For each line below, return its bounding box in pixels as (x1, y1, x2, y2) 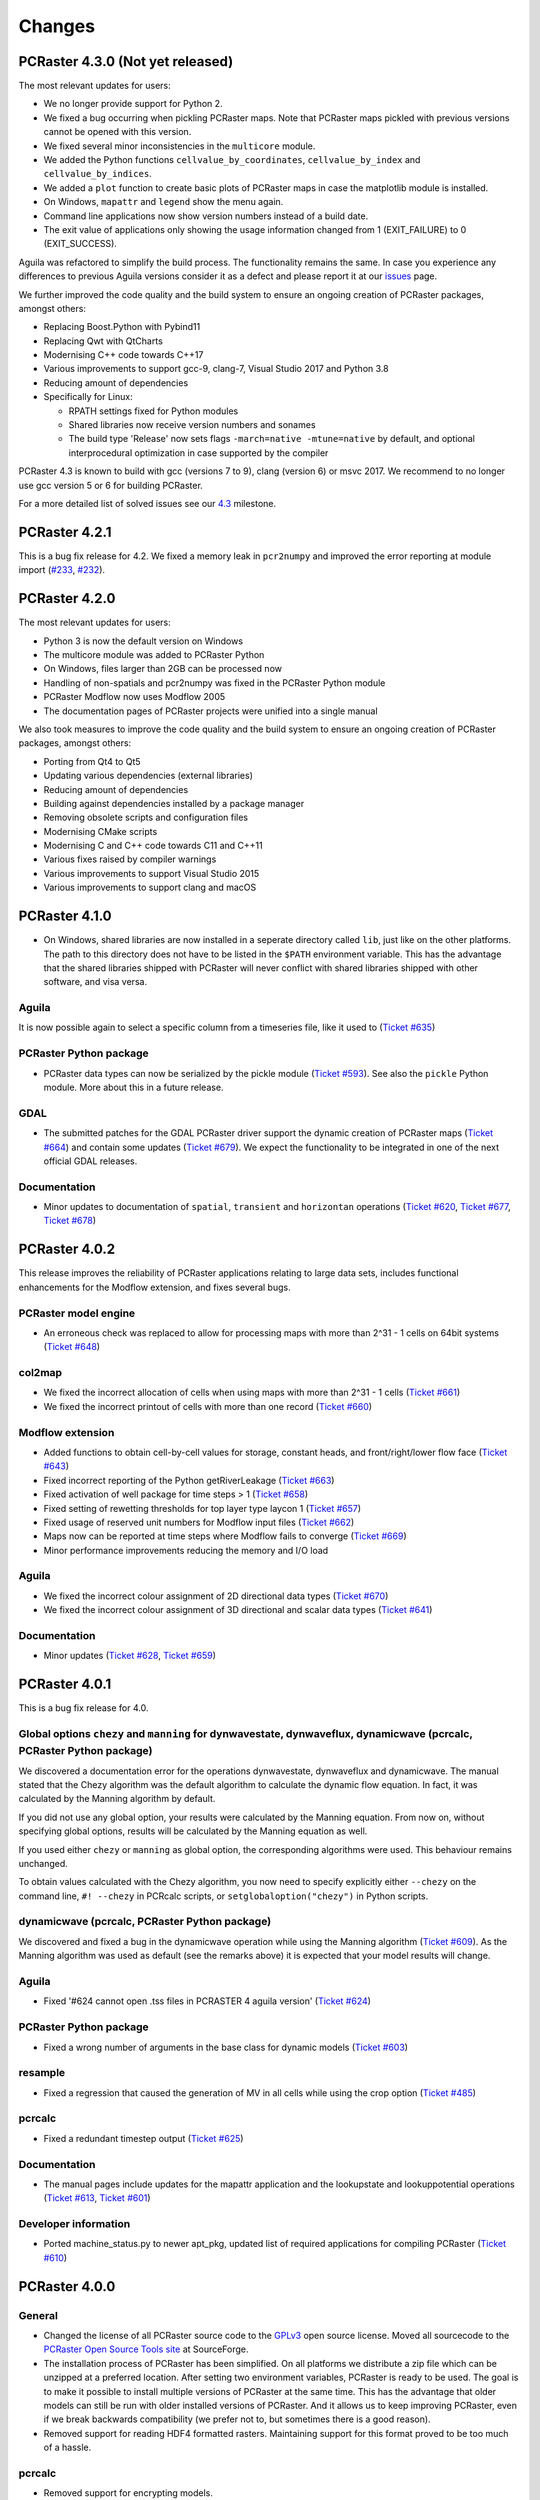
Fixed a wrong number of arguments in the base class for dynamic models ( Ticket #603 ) (43, 2041, 409, 2053)
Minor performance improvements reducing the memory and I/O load (43, 1544, 329, 1556)
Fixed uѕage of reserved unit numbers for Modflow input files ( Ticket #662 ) (43, 1516, 355, 1528)
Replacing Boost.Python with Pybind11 (43, 321, 201, 333)
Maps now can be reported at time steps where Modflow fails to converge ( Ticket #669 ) (43, 1530, 407, 1542)
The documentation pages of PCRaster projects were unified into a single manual (43, 705, 379, 717)
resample (18, 2066, 66, 2080)
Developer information (18, 2217, 131, 2231)
